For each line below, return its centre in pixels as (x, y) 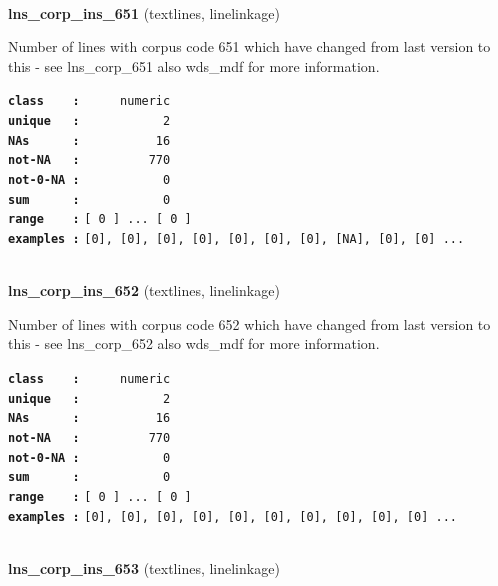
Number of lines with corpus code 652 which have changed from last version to (249, 323)
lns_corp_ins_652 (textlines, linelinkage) (144, 290)
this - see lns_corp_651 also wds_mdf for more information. (194, 65)
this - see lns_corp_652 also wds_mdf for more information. (194, 343)
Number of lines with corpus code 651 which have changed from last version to (249, 46)
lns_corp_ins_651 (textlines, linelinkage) (144, 12)
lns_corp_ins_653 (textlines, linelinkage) (144, 567)
